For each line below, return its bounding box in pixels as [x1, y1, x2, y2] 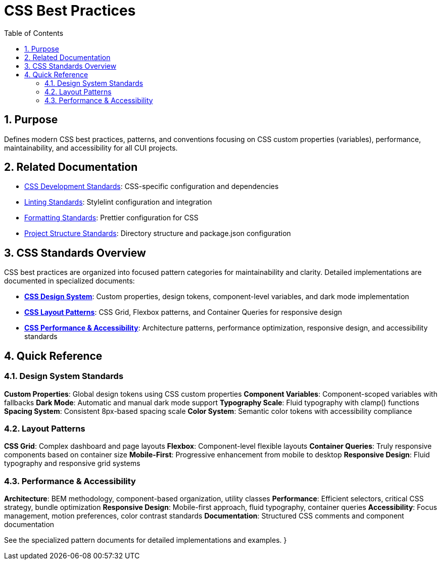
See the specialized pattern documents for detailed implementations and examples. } [4, 536, 287, 544]
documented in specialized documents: [4, 276, 135, 286]
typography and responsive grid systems [4, 459, 140, 468]
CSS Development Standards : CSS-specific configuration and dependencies [24, 182, 279, 191]
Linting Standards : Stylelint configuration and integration [24, 198, 212, 207]
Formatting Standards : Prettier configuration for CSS [24, 213, 199, 222]
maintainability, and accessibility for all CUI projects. [4, 143, 178, 152]
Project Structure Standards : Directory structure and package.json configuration [24, 229, 291, 238]
